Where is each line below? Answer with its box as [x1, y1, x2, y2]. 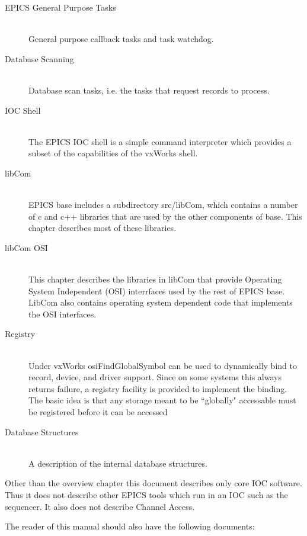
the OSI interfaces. [28, 307, 97, 320]
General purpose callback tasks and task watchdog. [28, 33, 214, 45]
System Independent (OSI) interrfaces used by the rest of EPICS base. [28, 284, 285, 297]
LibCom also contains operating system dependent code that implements [28, 296, 293, 309]
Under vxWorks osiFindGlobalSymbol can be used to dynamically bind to [28, 359, 297, 371]
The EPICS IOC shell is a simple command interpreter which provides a [28, 135, 292, 147]
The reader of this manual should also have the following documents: [5, 520, 255, 532]
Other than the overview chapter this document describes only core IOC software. [5, 477, 302, 489]
